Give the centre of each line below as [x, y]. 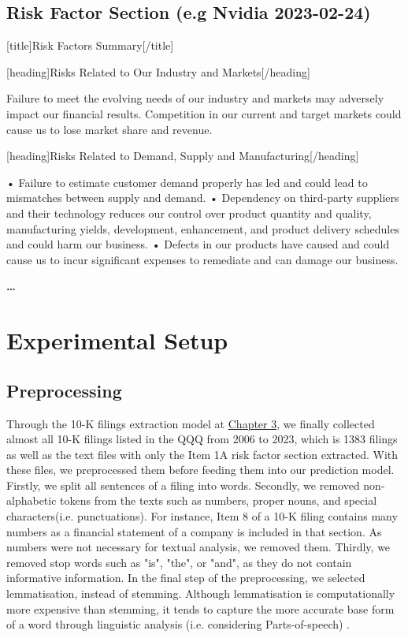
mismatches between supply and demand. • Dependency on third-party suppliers [203, 198]
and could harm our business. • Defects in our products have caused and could [198, 244]
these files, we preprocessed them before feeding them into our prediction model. [200, 470]
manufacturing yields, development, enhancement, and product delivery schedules [203, 228]
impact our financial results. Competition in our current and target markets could [204, 113]
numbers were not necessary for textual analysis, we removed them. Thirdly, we [198, 547]
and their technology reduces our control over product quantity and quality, [189, 213]
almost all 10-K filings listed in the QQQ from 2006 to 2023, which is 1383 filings [202, 439]
